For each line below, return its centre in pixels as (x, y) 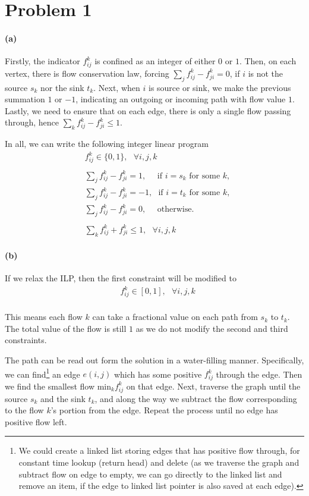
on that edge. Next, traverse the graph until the (213, 386)
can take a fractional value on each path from (175, 317)
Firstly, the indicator (42, 61)
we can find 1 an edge (42, 373)
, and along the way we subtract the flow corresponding (196, 398)
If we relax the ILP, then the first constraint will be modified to (121, 278)
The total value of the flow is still (66, 328)
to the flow (24, 410)
